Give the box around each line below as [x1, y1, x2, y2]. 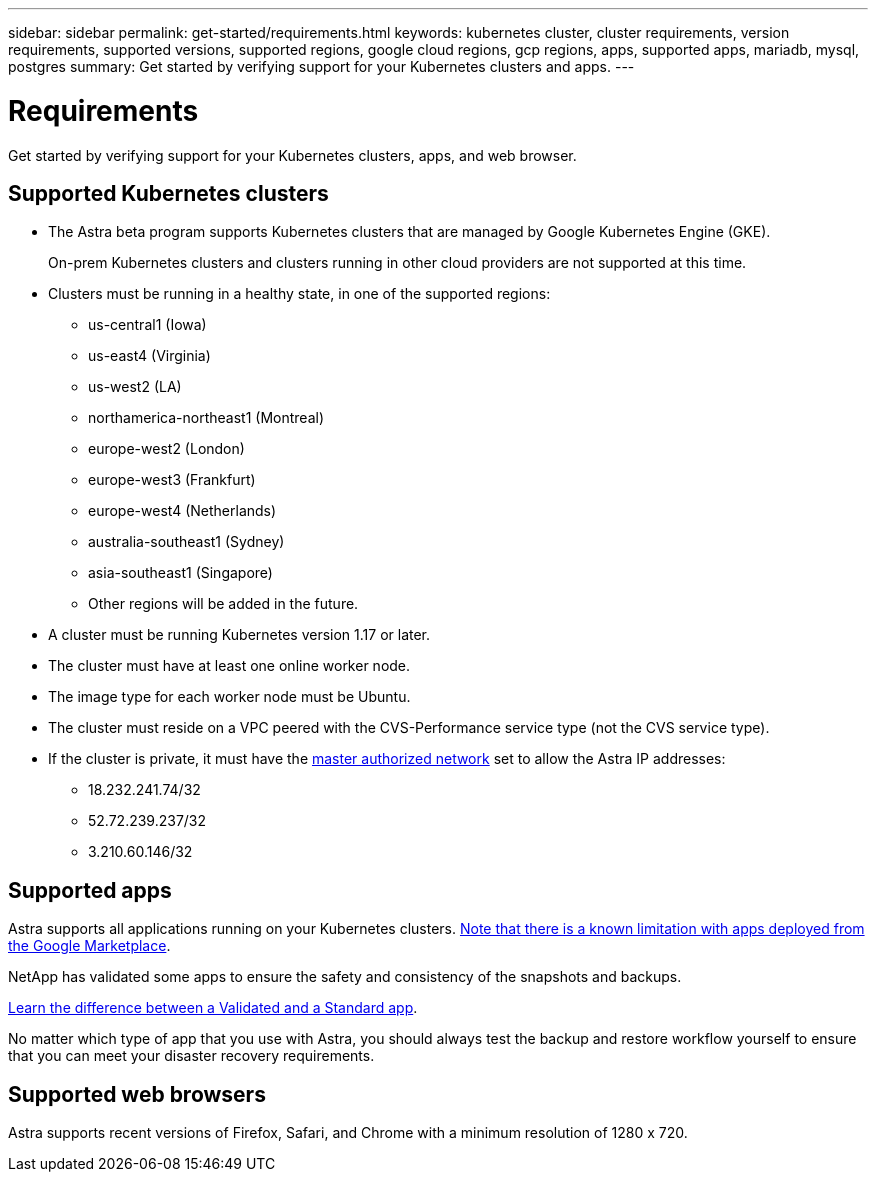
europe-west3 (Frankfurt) [88, 471, 256, 489]
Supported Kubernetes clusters [8, 180, 329, 206]
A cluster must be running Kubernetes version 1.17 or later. [48, 626, 431, 644]
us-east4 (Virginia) [88, 347, 211, 365]
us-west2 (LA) [88, 378, 182, 396]
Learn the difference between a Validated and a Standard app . [8, 999, 418, 1017]
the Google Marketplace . [8, 937, 171, 955]
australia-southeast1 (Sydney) [88, 533, 285, 551]
